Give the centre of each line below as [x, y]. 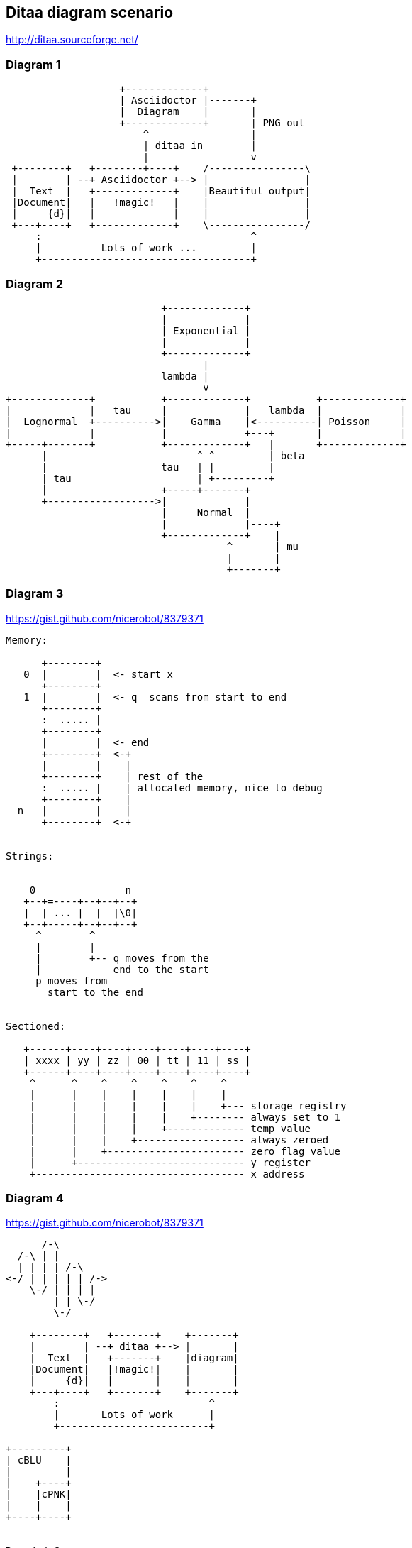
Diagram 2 [35, 284]
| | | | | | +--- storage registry [188, 1105]
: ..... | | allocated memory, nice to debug [182, 787]
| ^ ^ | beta [173, 455]
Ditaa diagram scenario [90, 12]
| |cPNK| [39, 1494]
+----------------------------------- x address [167, 1174]
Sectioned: [36, 1026]
